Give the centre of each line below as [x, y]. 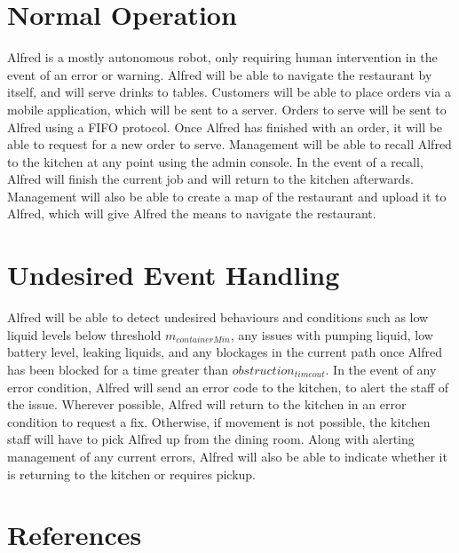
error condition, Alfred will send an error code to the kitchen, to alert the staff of [228, 387]
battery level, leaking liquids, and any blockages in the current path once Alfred [225, 352]
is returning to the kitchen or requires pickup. [131, 474]
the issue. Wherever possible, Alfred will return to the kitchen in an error [207, 404]
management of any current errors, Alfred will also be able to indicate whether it [227, 456]
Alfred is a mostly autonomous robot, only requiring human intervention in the [222, 57]
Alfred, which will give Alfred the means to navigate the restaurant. [192, 213]
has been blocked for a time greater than [118, 369]
